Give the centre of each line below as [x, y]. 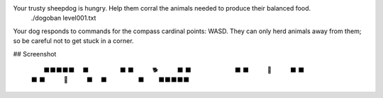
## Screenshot [35, 54]
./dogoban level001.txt [63, 18]
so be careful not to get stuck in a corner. [73, 41]
